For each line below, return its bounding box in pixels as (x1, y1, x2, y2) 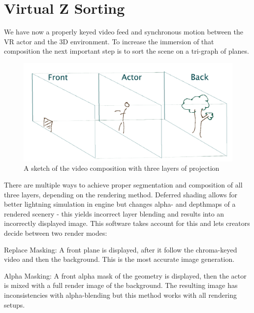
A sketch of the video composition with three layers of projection (24, 163, 220, 173)
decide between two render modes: (4, 228, 107, 238)
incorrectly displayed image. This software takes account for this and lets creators (4, 218, 250, 228)
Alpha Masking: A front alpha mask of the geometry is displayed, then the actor (4, 270, 247, 281)
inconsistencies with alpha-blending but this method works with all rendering (4, 290, 237, 300)
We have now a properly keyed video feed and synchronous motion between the (4, 27, 243, 37)
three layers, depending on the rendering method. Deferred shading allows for (4, 189, 238, 199)
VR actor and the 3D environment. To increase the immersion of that (4, 36, 214, 46)
